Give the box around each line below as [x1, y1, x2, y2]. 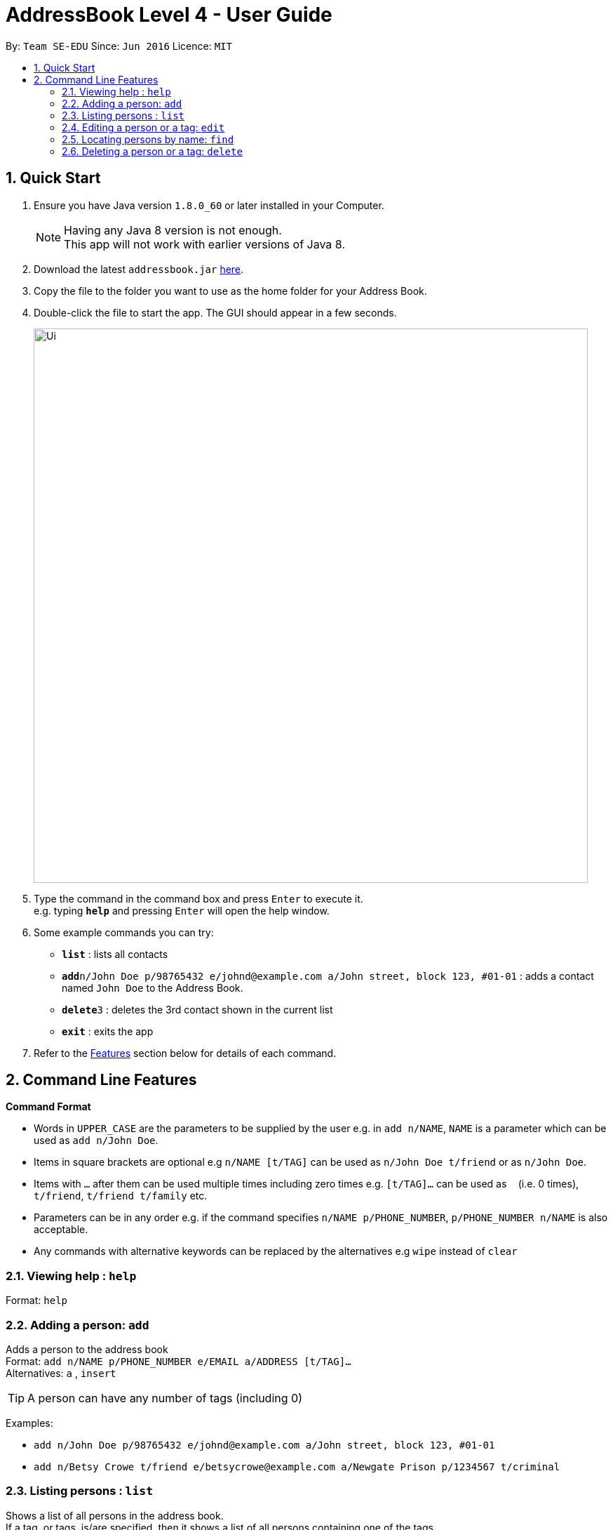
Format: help [6, 1294, 67, 1307]
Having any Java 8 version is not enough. [64, 222, 282, 237]
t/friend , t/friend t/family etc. [34, 1190, 208, 1202]
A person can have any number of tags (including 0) [27, 1390, 302, 1405]
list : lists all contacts [62, 947, 168, 960]
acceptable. [34, 1223, 88, 1236]
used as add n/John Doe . [34, 1134, 159, 1147]
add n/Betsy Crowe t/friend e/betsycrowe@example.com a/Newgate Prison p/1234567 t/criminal [34, 1461, 560, 1472]
